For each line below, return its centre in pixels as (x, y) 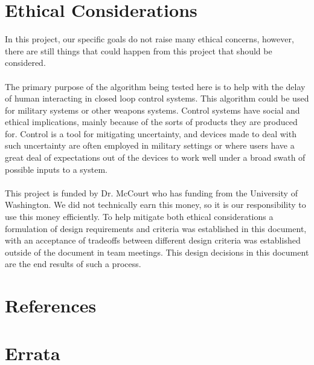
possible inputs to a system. (56, 169)
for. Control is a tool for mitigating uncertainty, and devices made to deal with (151, 133)
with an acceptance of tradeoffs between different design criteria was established (153, 240)
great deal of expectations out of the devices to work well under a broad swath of (155, 157)
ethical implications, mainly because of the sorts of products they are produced (151, 122)
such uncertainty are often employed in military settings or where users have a (150, 145)
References (51, 305)
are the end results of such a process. (73, 264)
